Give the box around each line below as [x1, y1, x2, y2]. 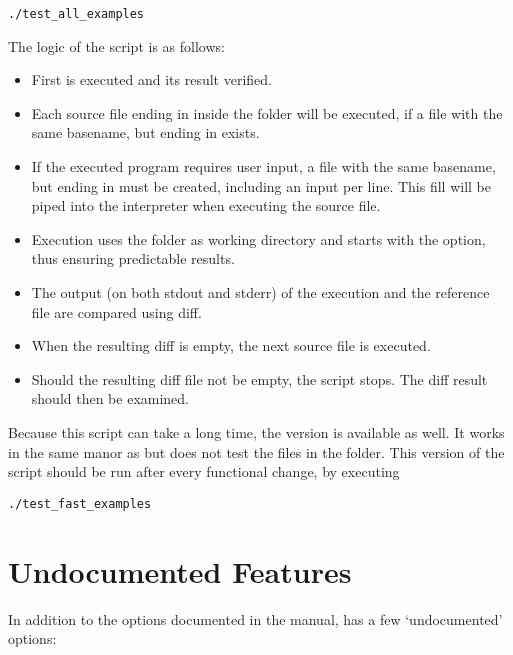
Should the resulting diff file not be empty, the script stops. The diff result [31, 368, 488, 389]
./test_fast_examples [8, 496, 152, 511]
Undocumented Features [8, 550, 352, 591]
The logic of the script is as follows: [8, 35, 225, 56]
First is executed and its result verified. [31, 69, 272, 90]
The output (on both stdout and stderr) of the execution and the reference [31, 282, 490, 302]
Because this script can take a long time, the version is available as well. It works [8, 421, 505, 442]
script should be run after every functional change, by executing [8, 461, 400, 482]
